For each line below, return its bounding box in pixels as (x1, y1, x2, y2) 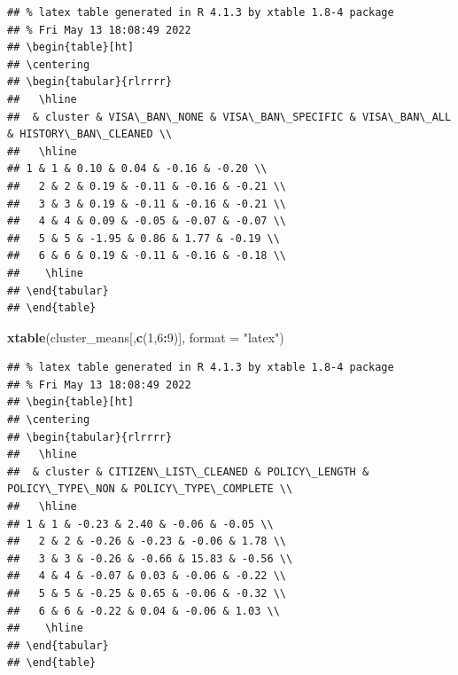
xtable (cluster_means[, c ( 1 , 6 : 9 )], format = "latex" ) (7, 327, 284, 346)
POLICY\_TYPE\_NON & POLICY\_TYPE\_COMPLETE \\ (7, 483, 293, 496)
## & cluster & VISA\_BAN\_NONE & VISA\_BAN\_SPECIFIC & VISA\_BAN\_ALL (7, 110, 452, 123)
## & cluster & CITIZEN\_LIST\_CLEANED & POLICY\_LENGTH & (7, 465, 369, 478)
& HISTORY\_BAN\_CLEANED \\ (7, 128, 173, 141)
